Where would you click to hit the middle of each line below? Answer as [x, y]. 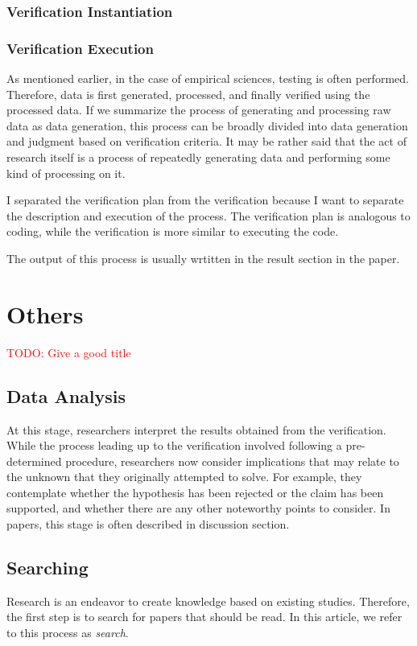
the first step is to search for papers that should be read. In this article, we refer [204, 617]
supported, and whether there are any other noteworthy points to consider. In [198, 508]
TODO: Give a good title [69, 352]
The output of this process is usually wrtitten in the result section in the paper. [203, 258]
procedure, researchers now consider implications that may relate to [232, 461]
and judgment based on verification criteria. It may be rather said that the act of [206, 141]
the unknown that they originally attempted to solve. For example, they [184, 477]
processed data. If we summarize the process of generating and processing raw [199, 110]
